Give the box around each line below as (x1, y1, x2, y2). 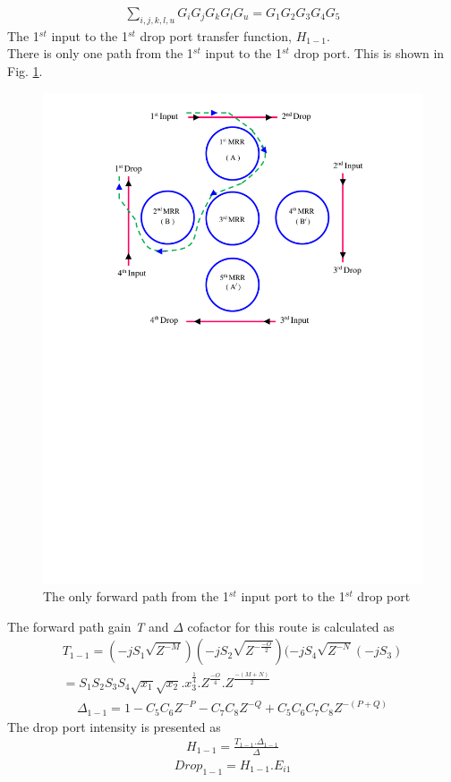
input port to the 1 (241, 587, 345, 606)
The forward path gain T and (7, 616, 169, 635)
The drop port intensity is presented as (7, 717, 221, 735)
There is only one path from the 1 (7, 44, 193, 63)
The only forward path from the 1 (43, 587, 229, 606)
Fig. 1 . (7, 62, 43, 81)
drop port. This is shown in (294, 44, 445, 63)
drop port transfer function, (140, 26, 293, 45)
